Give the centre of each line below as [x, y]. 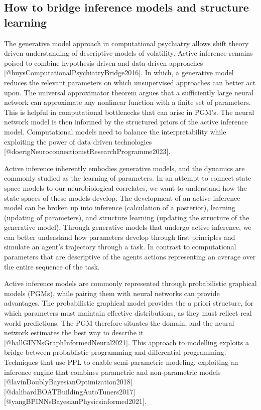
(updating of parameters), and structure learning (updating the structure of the [127, 217]
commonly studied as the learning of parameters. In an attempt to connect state [128, 178]
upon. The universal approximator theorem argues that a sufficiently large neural [129, 92]
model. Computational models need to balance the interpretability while [115, 131]
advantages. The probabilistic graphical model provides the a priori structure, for [129, 303]
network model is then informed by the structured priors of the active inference [126, 122]
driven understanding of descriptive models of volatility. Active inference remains [128, 53]
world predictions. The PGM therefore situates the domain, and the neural [119, 322]
